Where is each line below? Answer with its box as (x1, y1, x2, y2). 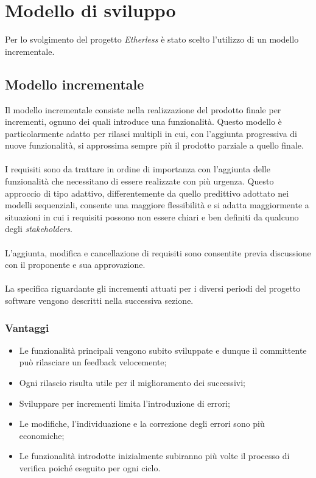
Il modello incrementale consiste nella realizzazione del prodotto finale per (5, 103, 281, 116)
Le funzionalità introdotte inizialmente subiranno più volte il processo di (19, 449, 290, 462)
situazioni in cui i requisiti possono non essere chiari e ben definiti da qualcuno (5, 210, 299, 223)
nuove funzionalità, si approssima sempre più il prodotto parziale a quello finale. (5, 139, 304, 152)
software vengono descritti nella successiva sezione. (5, 294, 194, 307)
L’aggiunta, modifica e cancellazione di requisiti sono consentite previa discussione (5, 246, 311, 259)
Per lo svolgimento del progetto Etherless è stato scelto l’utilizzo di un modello (5, 33, 299, 46)
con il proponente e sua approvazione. (5, 258, 146, 271)
